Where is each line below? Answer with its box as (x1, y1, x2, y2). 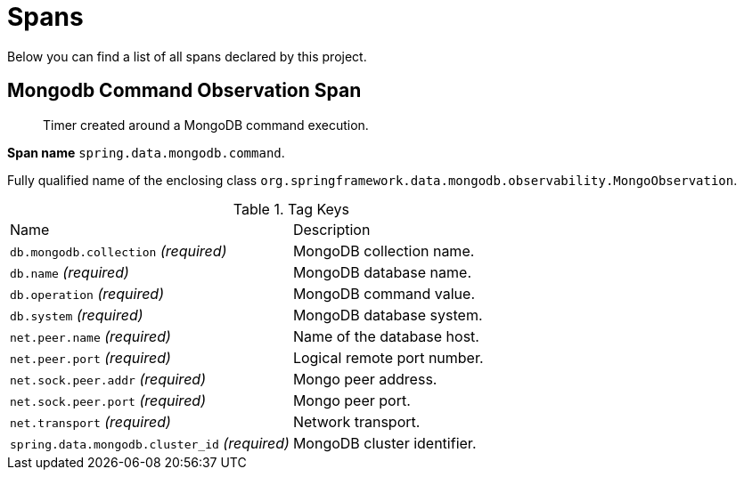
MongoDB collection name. (292, 241, 475, 260)
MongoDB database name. (292, 263, 471, 281)
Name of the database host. (292, 327, 479, 345)
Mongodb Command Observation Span (7, 79, 362, 102)
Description (292, 220, 371, 238)
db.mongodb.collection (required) (10, 241, 227, 260)
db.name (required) (10, 263, 129, 281)
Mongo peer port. (292, 391, 411, 409)
